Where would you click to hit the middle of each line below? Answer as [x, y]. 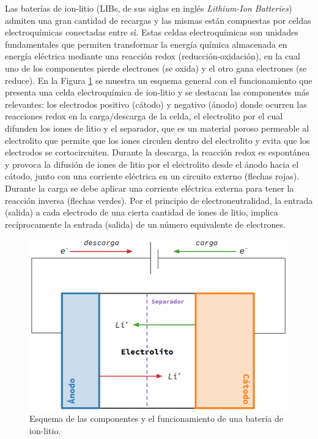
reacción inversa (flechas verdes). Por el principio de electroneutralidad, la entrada [159, 200]
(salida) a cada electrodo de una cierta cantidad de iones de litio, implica [142, 212]
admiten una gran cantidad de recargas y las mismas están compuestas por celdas [158, 20]
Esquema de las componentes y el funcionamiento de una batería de [157, 418]
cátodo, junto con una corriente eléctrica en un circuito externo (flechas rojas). [152, 176]
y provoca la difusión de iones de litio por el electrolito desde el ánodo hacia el [152, 164]
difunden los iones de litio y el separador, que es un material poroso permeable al [157, 128]
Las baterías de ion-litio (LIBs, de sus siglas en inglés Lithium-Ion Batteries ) [149, 8]
